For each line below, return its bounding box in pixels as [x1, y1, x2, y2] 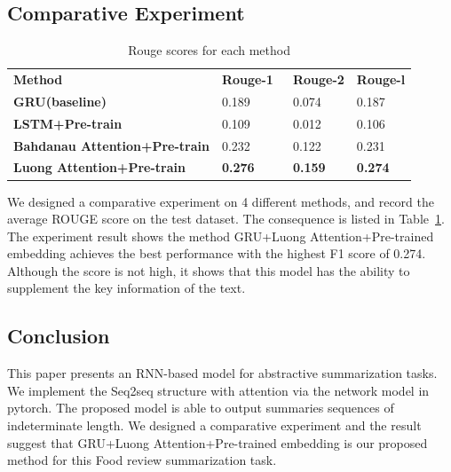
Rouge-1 [221, 70, 273, 89]
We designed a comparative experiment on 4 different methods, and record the [7, 192, 434, 210]
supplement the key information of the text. [7, 279, 246, 297]
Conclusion [7, 322, 110, 350]
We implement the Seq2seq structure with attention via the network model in [7, 381, 430, 399]
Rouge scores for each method [128, 41, 290, 59]
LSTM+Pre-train [13, 114, 123, 132]
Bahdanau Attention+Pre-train [13, 136, 210, 154]
